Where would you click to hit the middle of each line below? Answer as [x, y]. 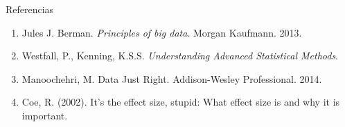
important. [45, 115]
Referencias [30, 9]
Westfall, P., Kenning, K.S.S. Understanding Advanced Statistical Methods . [180, 56]
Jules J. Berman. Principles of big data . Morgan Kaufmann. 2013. [162, 32]
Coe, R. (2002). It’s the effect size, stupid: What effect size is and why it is [181, 102]
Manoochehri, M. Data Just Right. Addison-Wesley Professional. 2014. [172, 78]
